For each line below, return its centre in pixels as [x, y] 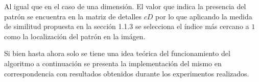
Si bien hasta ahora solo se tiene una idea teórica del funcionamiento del [117, 53]
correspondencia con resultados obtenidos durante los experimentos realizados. [127, 73]
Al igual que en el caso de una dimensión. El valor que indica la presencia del [125, 6]
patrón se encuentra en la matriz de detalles [73, 16]
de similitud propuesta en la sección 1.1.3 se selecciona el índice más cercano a [127, 26]
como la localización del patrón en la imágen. [75, 36]
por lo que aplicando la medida [204, 16]
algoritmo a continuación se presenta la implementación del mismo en [113, 63]
